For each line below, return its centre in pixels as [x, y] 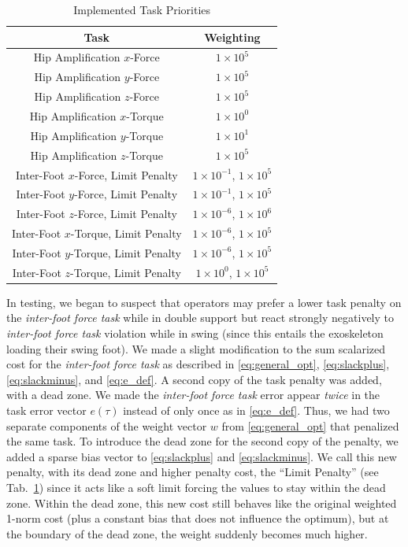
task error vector [46, 410]
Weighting [232, 37]
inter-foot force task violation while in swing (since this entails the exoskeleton [195, 333]
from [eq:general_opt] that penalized [310, 425]
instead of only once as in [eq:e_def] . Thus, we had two [256, 410]
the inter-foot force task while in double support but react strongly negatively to [200, 318]
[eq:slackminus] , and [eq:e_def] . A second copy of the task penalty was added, [194, 379]
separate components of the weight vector [107, 425]
